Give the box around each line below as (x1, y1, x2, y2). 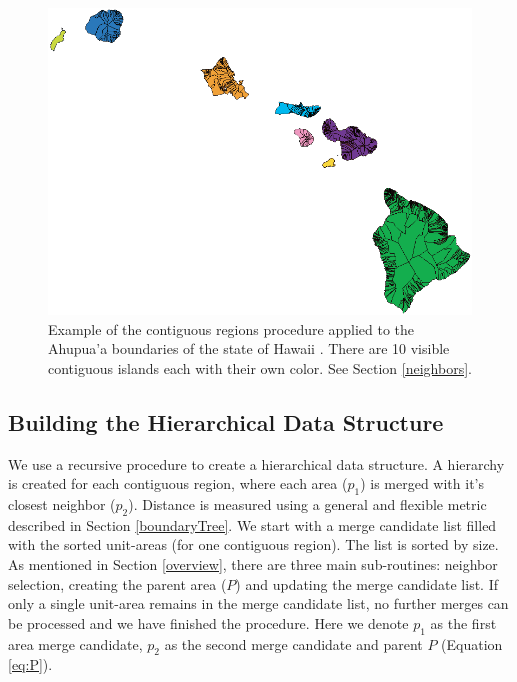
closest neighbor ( (8, 494, 116, 514)
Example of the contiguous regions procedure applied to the (48, 318, 415, 339)
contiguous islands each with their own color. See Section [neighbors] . (48, 357, 472, 378)
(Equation (441, 633, 503, 654)
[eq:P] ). (8, 654, 53, 675)
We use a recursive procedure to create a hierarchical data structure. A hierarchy (8, 453, 505, 474)
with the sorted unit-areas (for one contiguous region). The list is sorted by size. (8, 534, 499, 555)
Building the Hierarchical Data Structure (8, 406, 444, 437)
